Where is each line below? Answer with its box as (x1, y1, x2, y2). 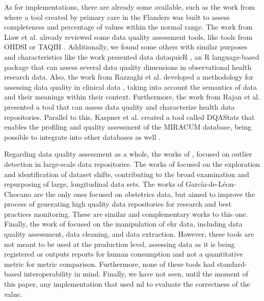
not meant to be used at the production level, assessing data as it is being (4, 238, 235, 249)
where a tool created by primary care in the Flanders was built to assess (4, 11, 230, 22)
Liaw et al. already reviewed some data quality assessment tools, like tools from (4, 31, 253, 42)
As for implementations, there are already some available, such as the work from (4, 2, 255, 12)
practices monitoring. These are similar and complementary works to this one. (4, 208, 248, 219)
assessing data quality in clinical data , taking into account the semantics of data (4, 81, 257, 92)
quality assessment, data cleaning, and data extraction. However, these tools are (4, 229, 254, 239)
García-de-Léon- (186, 179, 236, 189)
